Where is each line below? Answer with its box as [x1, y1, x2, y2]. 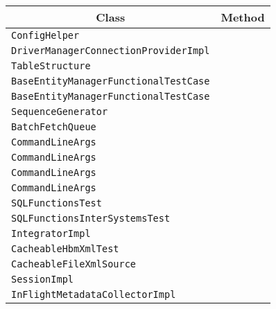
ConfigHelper [11, 30, 80, 41]
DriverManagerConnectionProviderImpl [11, 45, 210, 56]
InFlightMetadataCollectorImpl [11, 289, 176, 300]
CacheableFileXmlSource [11, 258, 137, 270]
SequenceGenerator [11, 106, 108, 117]
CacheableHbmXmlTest [11, 243, 119, 254]
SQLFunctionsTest [11, 197, 102, 209]
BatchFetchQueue [11, 121, 96, 132]
